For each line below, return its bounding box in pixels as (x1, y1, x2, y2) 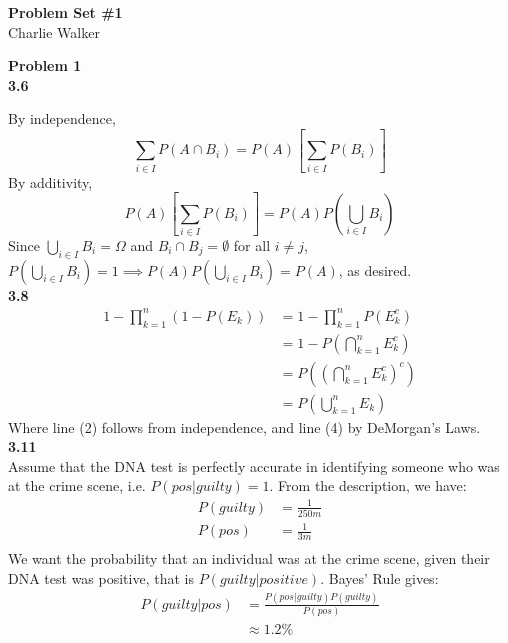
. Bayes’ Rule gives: (320, 567, 439, 588)
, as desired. (338, 259, 412, 280)
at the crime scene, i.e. (8, 475, 146, 496)
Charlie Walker (8, 21, 100, 42)
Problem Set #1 (8, 2, 123, 22)
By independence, (8, 108, 116, 129)
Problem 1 (8, 55, 82, 76)
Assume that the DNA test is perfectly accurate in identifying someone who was (8, 455, 500, 476)
